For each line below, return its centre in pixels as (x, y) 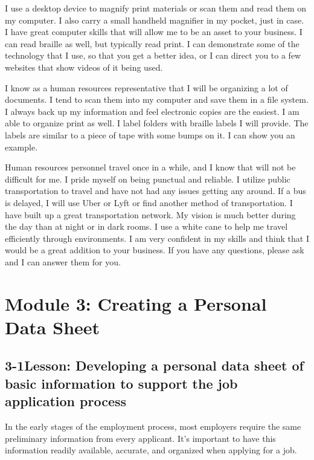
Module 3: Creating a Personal (136, 303)
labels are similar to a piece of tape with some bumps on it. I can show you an (150, 134)
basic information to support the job (121, 383)
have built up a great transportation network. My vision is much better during (150, 214)
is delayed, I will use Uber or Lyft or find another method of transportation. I (149, 202)
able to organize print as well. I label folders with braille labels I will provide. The (157, 123)
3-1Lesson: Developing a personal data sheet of (154, 365)
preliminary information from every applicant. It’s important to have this (140, 438)
